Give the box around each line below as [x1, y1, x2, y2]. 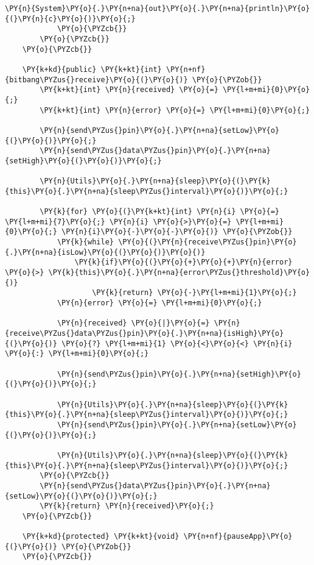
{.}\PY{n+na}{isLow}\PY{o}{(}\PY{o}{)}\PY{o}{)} [5, 247, 206, 257]
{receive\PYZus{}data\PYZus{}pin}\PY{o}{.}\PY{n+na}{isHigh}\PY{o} [5, 329, 284, 338]
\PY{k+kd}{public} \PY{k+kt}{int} [22, 65, 162, 74]
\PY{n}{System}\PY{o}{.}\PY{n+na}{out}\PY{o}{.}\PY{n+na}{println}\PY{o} [5, 4, 310, 13]
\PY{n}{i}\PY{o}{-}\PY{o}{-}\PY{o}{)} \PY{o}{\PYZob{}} [61, 227, 293, 236]
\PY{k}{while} [57, 238, 114, 247]
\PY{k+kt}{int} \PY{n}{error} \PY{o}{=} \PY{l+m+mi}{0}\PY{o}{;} [40, 105, 310, 115]
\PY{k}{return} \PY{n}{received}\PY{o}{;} [40, 502, 214, 511]
